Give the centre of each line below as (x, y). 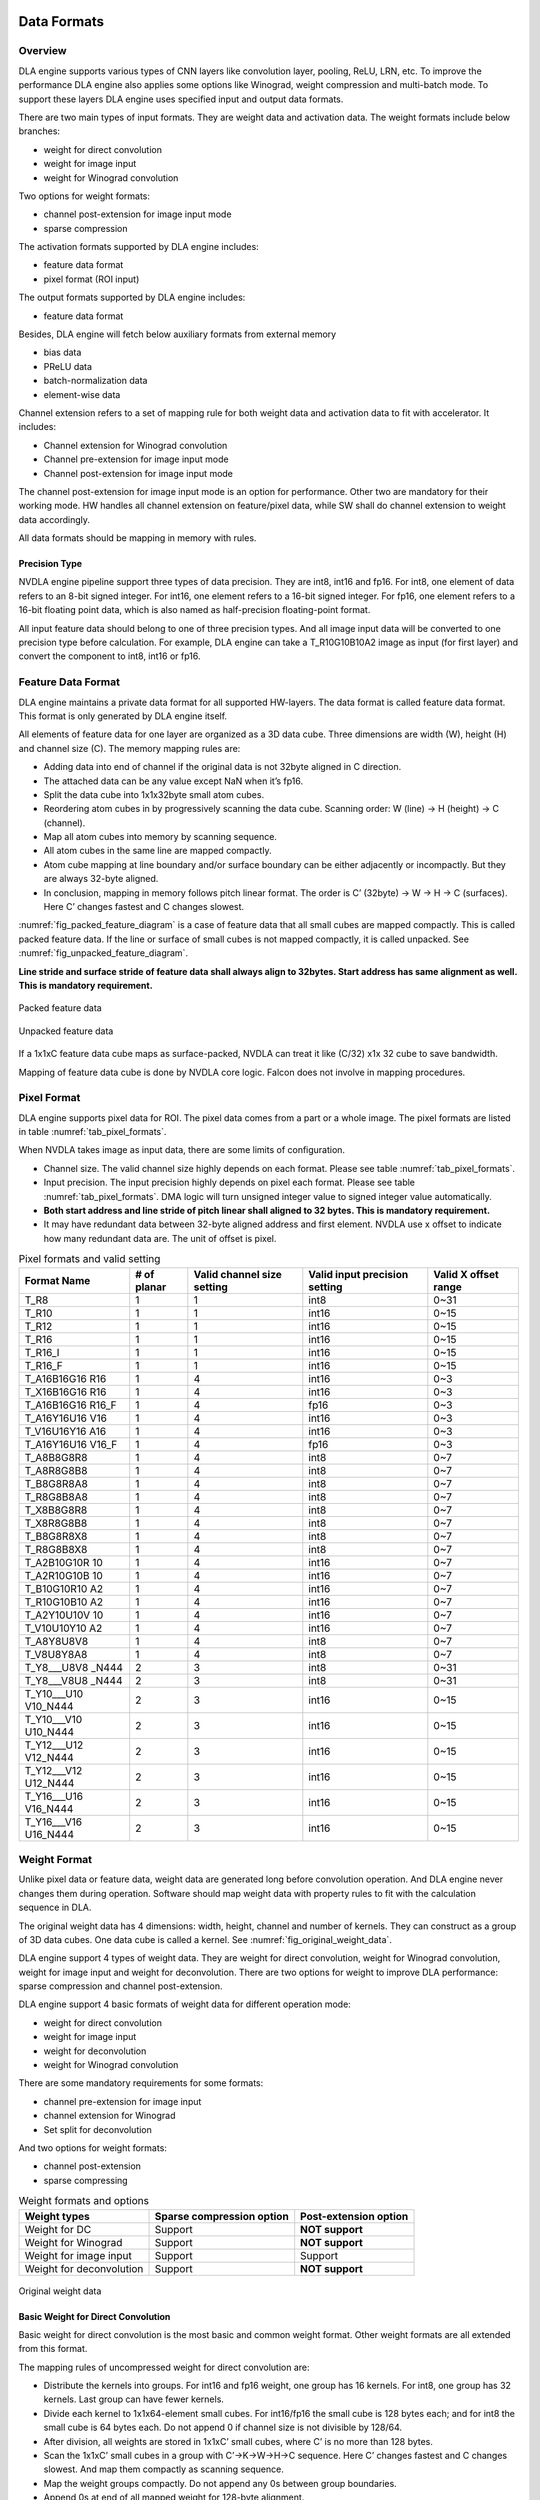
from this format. (53, 2349)
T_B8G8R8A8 (56, 1483)
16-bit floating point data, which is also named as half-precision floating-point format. (194, 610)
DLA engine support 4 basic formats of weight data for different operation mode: (185, 2004)
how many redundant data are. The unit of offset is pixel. (160, 1238)
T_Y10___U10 (54, 1693)
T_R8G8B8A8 (56, 1497)
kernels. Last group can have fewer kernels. (134, 2399)
